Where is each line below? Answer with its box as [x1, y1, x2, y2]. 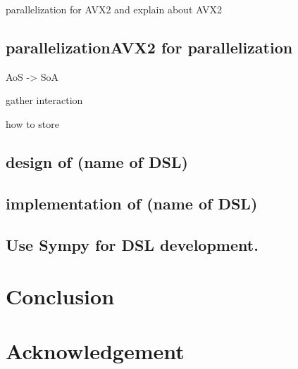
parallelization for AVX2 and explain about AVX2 [6, 2, 222, 16]
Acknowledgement [6, 337, 185, 365]
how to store [6, 116, 59, 131]
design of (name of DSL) [6, 150, 188, 172]
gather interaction [6, 93, 83, 108]
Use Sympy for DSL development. [6, 233, 259, 255]
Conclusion [6, 282, 115, 311]
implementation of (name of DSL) [6, 192, 258, 214]
